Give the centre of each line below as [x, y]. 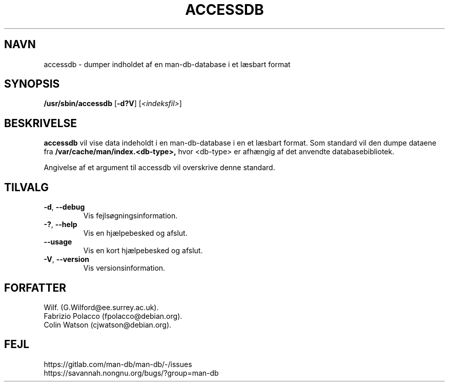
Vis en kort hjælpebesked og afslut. [143, 251]
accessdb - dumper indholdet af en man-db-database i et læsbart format [167, 64]
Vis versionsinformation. [124, 268]
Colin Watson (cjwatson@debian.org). [108, 324]
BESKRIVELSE [41, 123]
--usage [58, 242]
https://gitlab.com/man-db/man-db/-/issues [118, 364]
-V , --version [66, 259]
